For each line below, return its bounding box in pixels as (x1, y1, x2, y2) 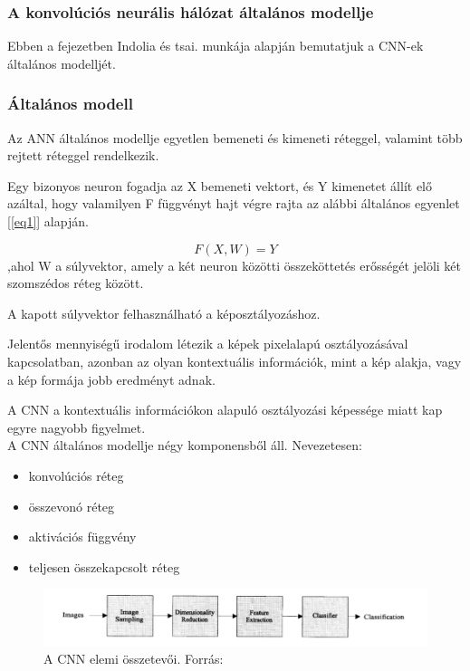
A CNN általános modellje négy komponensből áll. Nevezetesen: (7, 436, 362, 455)
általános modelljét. (7, 53, 116, 72)
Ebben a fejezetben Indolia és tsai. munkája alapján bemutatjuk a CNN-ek (7, 36, 424, 55)
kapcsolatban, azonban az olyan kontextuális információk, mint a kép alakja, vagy (7, 351, 462, 370)
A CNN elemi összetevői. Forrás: (43, 649, 224, 668)
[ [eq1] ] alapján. (7, 212, 89, 230)
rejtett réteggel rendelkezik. (7, 146, 159, 165)
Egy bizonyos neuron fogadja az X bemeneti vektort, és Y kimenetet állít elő (7, 176, 433, 195)
